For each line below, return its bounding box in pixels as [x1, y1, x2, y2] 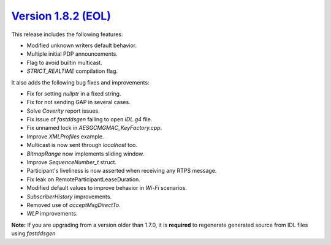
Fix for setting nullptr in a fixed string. [26, 89, 121, 97]
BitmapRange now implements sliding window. [26, 150, 145, 157]
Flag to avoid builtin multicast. [26, 59, 102, 66]
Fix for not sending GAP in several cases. [26, 99, 131, 106]
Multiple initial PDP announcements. [26, 50, 118, 58]
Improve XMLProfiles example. [26, 132, 104, 140]
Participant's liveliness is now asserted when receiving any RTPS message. [26, 167, 217, 175]
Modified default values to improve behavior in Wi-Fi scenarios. [26, 184, 187, 192]
